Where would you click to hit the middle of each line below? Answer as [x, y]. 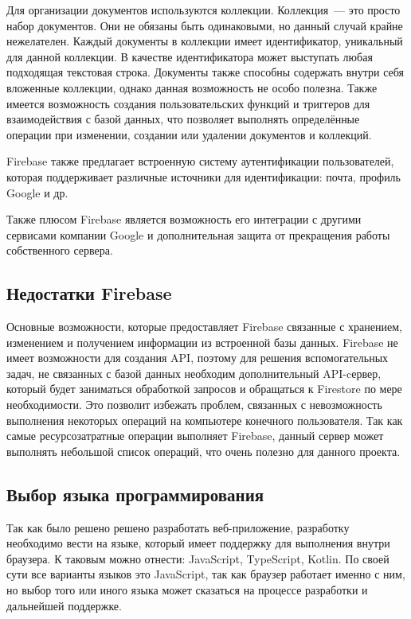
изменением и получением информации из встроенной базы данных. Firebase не [202, 342]
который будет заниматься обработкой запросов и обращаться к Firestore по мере [204, 389]
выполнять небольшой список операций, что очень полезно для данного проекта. [204, 451]
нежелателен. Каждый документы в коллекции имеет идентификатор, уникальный [205, 41]
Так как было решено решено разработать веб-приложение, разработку [178, 527]
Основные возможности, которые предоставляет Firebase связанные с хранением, [204, 327]
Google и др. [37, 192]
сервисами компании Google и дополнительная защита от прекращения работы [198, 234]
